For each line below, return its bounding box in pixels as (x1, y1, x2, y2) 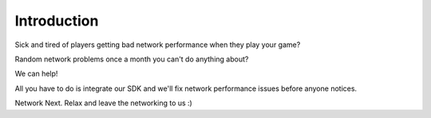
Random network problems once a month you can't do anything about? (14, 54, 249, 64)
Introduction (14, 12, 99, 29)
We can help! (14, 69, 58, 79)
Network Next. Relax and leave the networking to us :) (14, 98, 193, 108)
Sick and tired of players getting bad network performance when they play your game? (14, 40, 301, 49)
